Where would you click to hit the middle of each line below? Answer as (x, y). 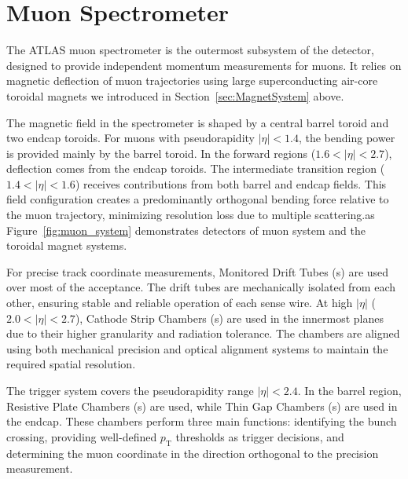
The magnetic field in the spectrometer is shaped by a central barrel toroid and (198, 122)
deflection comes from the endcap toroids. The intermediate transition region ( (196, 168)
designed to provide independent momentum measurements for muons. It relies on (204, 65)
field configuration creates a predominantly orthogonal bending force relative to (198, 199)
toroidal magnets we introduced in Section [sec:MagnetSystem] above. (175, 95)
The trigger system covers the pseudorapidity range (130, 390)
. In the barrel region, (349, 390)
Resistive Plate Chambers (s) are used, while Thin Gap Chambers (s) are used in (202, 406)
